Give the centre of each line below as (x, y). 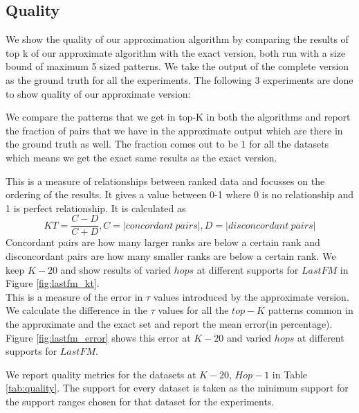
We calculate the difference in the (76, 310)
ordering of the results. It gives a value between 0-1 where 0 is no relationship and (179, 194)
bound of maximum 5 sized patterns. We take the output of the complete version (177, 66)
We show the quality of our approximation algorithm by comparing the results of (177, 39)
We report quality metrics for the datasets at (101, 374)
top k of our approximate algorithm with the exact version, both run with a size (176, 52)
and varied (249, 337)
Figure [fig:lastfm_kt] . (53, 283)
